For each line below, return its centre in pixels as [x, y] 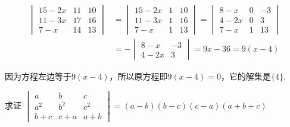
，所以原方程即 [138, 76]
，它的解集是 [246, 76]
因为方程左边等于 [38, 76]
